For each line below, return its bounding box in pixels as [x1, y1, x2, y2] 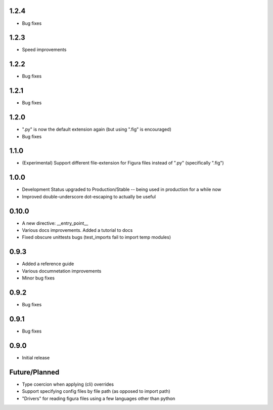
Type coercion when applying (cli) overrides [22, 381, 114, 387]
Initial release [22, 354, 50, 360]
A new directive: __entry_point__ [22, 220, 88, 226]
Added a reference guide [22, 261, 74, 267]
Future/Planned [9, 367, 60, 377]
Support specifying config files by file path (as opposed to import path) [22, 388, 170, 394]
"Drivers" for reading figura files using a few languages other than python [22, 395, 175, 401]
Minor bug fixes [22, 275, 55, 281]
